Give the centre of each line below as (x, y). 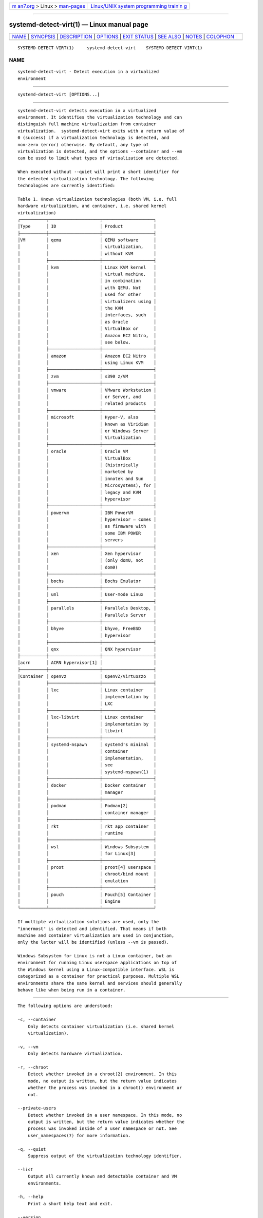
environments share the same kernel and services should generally (100, 983)
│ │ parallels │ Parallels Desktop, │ (87, 608)
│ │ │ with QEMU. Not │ (87, 288)
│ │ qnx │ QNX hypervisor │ (87, 649)
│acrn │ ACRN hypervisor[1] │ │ (87, 663)
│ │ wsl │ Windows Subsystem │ (87, 847)
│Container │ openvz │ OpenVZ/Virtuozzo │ (87, 676)
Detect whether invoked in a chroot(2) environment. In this (102, 1074)
